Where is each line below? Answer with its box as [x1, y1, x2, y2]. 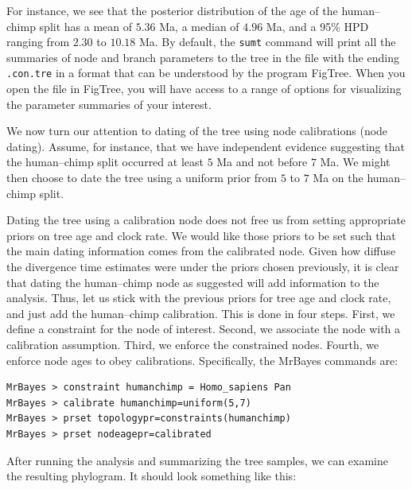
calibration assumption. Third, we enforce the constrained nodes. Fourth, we [6, 336, 379, 352]
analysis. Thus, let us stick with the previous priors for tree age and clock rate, [6, 289, 391, 306]
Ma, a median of [159, 17, 239, 34]
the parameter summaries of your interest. [6, 95, 212, 112]
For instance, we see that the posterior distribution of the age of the [6, 2, 338, 18]
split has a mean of [39, 17, 133, 34]
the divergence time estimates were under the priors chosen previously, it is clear [6, 258, 399, 275]
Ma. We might [320, 153, 391, 170]
